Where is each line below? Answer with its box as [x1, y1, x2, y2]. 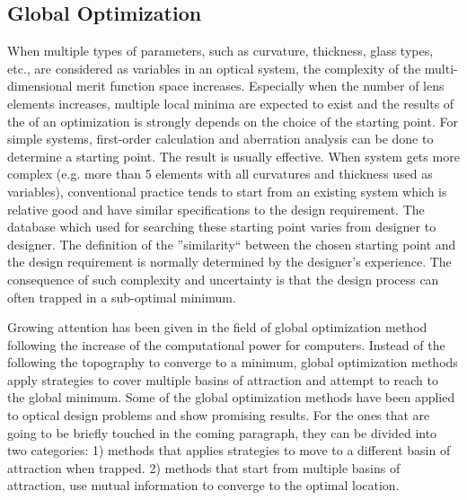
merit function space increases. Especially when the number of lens [76, 76, 445, 95]
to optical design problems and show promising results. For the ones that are [7, 406, 430, 425]
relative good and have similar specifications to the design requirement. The [7, 199, 425, 218]
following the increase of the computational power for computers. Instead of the [7, 335, 445, 354]
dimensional [7, 76, 73, 95]
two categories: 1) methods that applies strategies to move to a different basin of [7, 441, 451, 460]
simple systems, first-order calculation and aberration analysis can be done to [7, 129, 434, 148]
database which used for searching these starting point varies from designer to [7, 217, 436, 236]
